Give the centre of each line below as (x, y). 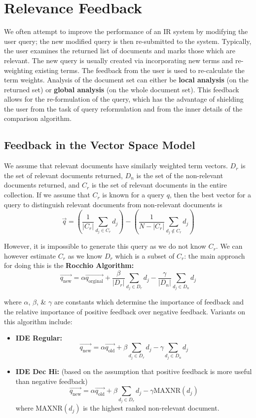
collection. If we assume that (47, 195)
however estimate (30, 255)
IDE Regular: (39, 338)
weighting (18, 70)
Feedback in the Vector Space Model (100, 145)
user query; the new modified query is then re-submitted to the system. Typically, (128, 41)
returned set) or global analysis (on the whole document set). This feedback (122, 89)
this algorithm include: (38, 321)
